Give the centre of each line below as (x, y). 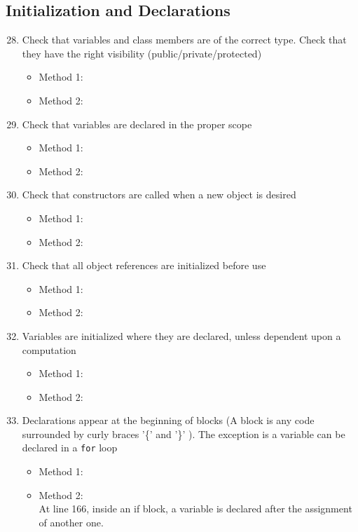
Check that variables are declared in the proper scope (137, 124)
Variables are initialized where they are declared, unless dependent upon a (181, 335)
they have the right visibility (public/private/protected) (142, 53)
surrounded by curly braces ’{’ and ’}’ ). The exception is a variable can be (184, 434)
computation (49, 349)
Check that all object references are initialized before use (144, 265)
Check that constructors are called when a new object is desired (159, 195)
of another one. (71, 522)
